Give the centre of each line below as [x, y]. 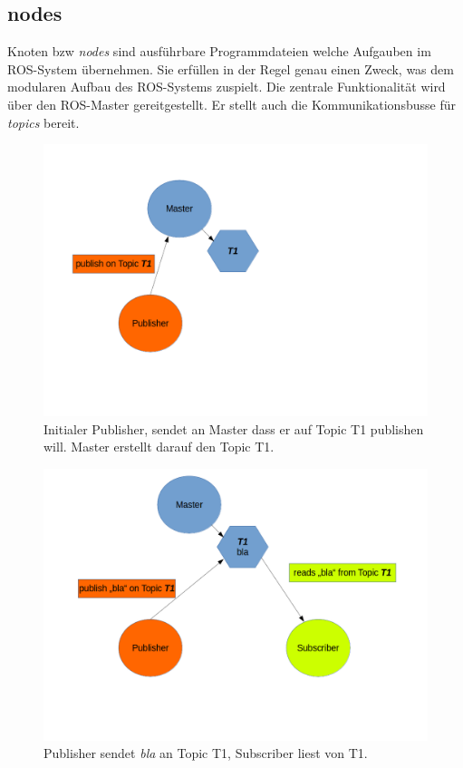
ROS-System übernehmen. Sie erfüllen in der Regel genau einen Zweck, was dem [231, 68]
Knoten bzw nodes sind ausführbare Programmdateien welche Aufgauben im [219, 51]
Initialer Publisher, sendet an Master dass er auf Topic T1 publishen [234, 428]
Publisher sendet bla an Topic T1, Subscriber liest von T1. [206, 753]
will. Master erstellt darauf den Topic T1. [159, 447]
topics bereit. [43, 122]
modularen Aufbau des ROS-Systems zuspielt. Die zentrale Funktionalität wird [227, 87]
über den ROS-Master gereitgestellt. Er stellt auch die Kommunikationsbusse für [231, 104]
